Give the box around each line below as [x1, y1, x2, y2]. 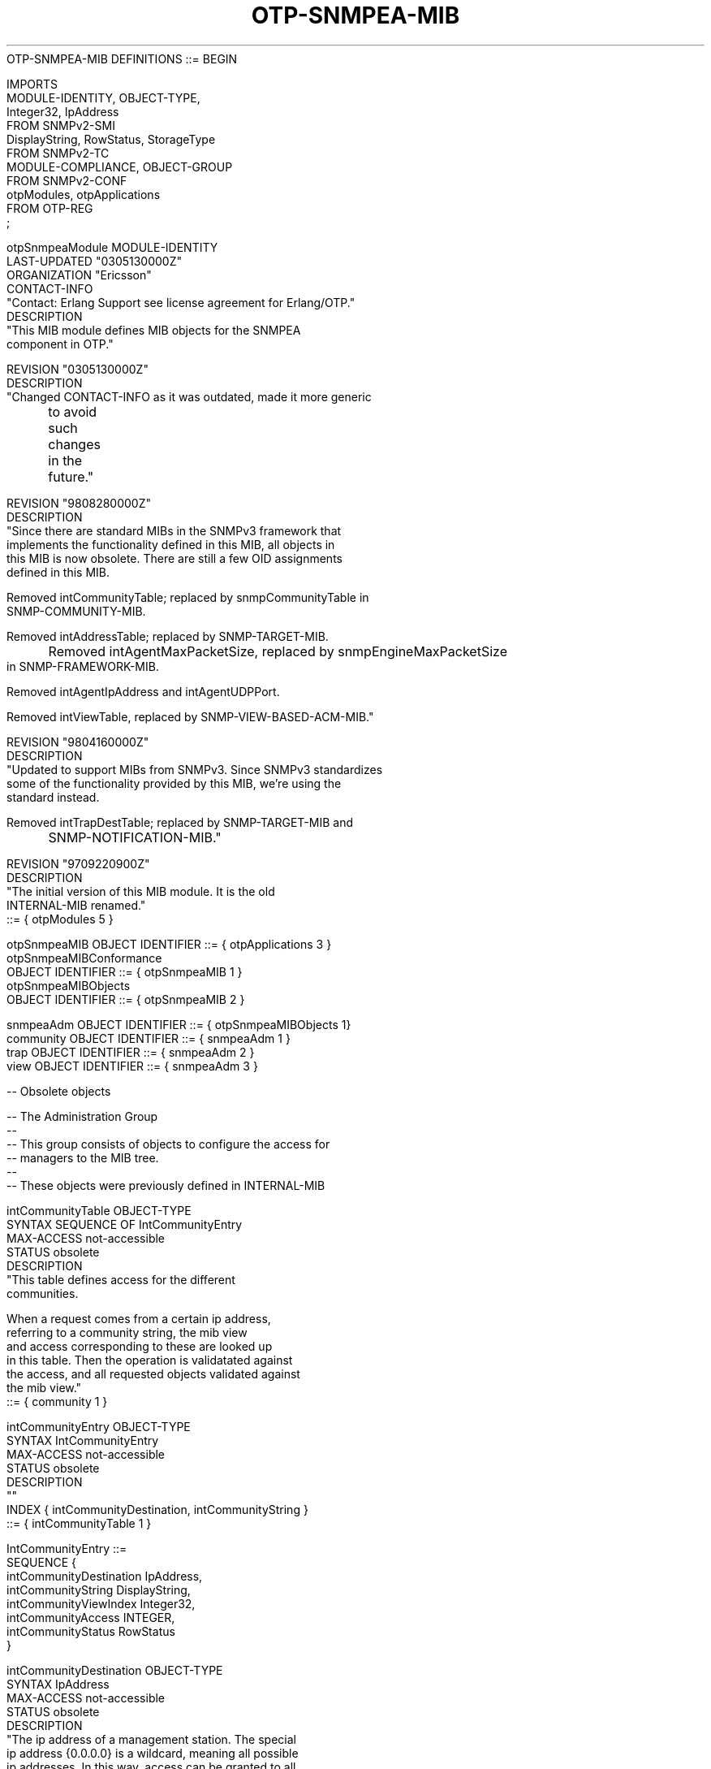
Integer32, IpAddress [6, 104, 119, 119]
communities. [6, 1286, 79, 1300]
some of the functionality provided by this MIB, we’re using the [6, 776, 342, 790]
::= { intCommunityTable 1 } [6, 1516, 152, 1530]
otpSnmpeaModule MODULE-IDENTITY [6, 240, 218, 254]
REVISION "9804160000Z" [6, 734, 149, 749]
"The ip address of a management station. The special [6, 1732, 296, 1746]
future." [48, 468, 94, 485]
